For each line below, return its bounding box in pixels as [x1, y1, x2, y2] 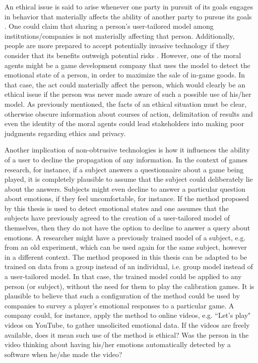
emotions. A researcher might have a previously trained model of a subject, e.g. [4, 232, 246, 242]
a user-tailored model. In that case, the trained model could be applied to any [4, 271, 242, 282]
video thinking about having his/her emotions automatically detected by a [4, 339, 231, 350]
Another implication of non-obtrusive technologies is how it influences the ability [4, 145, 250, 155]
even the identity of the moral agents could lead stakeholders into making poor [4, 118, 244, 129]
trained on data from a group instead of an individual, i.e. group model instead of [4, 261, 253, 272]
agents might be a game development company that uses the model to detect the [4, 60, 251, 70]
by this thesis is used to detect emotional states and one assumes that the [4, 203, 229, 213]
